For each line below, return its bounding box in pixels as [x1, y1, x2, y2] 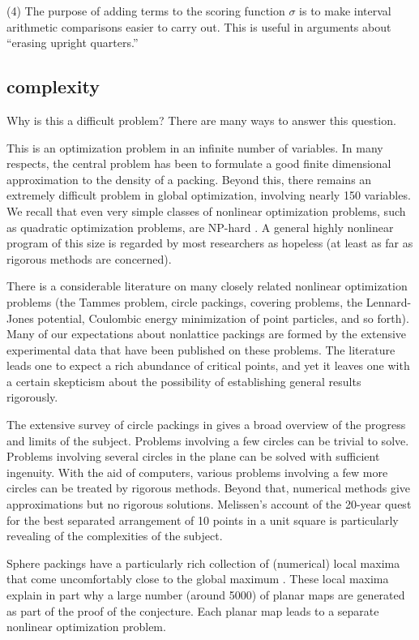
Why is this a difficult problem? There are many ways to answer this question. [6, 111, 396, 128]
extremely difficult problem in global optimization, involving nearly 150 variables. [6, 187, 411, 204]
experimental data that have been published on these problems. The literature [6, 341, 395, 358]
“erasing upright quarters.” [6, 34, 139, 51]
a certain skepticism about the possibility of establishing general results [6, 372, 361, 389]
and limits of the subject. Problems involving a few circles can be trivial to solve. [6, 432, 409, 449]
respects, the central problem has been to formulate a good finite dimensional [6, 155, 391, 172]
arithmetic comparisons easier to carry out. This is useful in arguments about [6, 18, 391, 35]
